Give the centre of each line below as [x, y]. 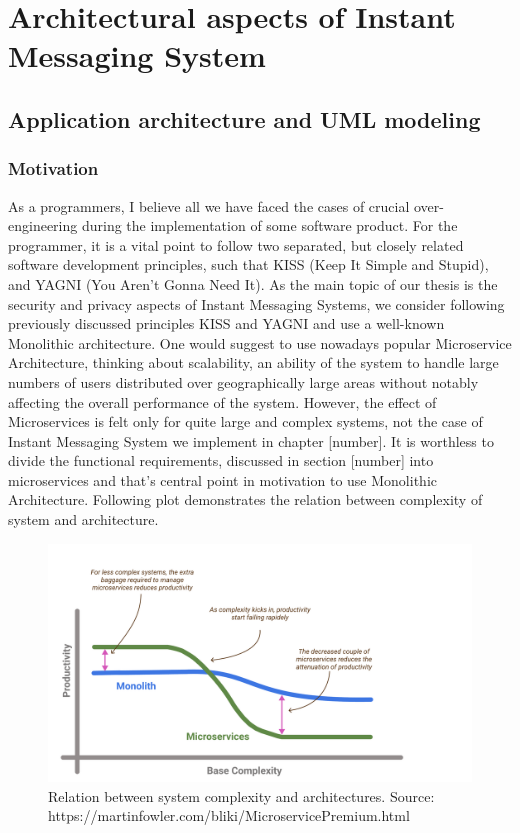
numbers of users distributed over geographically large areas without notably [243, 381]
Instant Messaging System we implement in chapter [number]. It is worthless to [251, 440]
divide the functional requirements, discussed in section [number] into [221, 460]
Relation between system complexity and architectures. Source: [241, 795]
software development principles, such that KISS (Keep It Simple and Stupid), [248, 264]
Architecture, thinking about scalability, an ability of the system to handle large [253, 362]
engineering [43, 225]
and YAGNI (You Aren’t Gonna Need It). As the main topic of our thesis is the [253, 283]
